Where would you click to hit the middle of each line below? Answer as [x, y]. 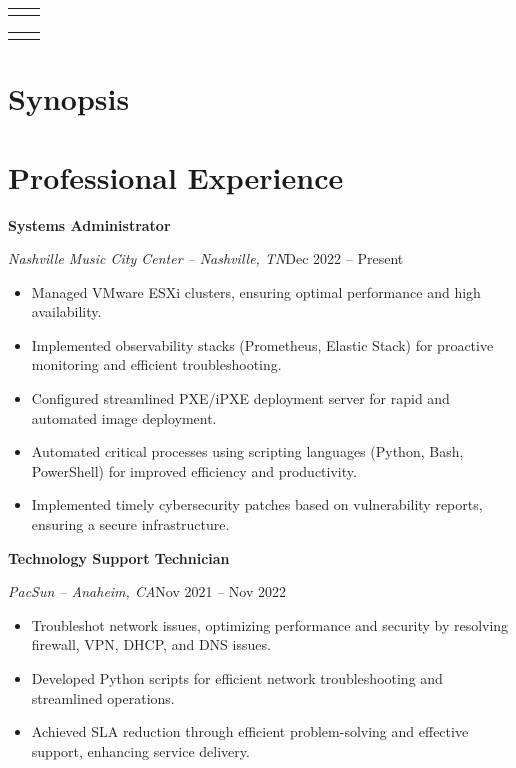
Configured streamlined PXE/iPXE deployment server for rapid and [240, 398]
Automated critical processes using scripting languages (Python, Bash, [247, 451]
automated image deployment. [124, 417]
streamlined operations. [103, 697]
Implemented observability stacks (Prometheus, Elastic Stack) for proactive [262, 344]
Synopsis [69, 98]
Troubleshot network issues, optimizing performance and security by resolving [270, 624]
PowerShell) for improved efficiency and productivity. [194, 470]
